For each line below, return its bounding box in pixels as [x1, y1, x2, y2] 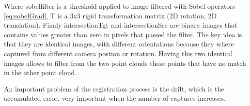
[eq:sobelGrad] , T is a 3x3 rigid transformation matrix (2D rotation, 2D [4, 10, 217, 20]
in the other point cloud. [4, 67, 77, 77]
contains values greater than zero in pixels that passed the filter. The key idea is [4, 29, 242, 39]
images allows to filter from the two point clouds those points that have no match [4, 58, 246, 68]
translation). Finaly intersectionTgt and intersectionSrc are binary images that [4, 20, 237, 30]
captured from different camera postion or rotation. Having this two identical [4, 48, 233, 58]
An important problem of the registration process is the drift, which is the [4, 83, 224, 93]
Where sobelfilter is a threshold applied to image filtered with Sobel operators [4, 1, 235, 11]
